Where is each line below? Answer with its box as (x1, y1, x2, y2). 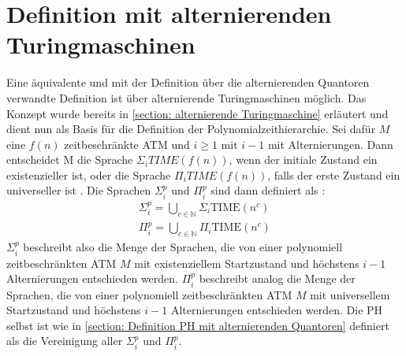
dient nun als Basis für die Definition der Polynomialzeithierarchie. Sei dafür (6, 121, 376, 137)
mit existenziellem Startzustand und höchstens (134, 254, 359, 271)
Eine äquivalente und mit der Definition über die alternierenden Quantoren (6, 74, 370, 91)
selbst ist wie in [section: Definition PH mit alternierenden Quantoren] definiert (6, 317, 389, 333)
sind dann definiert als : (210, 182, 326, 198)
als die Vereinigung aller (6, 332, 123, 349)
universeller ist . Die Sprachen (6, 182, 151, 198)
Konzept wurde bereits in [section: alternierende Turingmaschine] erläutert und (6, 105, 389, 121)
